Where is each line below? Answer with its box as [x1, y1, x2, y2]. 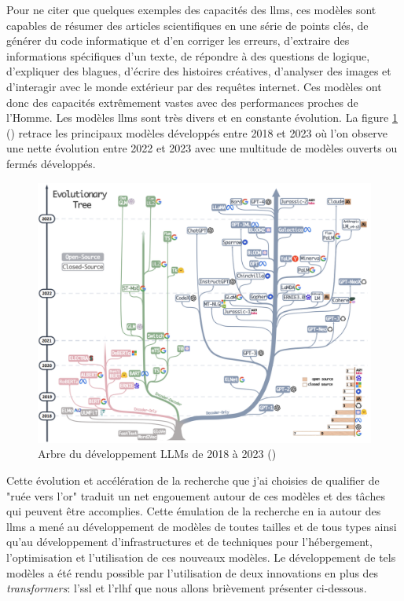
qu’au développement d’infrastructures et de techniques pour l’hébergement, [6, 533, 373, 550]
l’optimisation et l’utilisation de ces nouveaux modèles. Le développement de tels [6, 548, 396, 565]
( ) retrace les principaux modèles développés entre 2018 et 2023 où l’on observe [6, 124, 388, 141]
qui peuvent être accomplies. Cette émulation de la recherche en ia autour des [6, 503, 381, 519]
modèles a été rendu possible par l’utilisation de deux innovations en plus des [6, 564, 379, 581]
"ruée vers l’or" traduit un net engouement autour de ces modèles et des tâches [6, 487, 385, 504]
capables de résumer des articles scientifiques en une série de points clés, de [6, 16, 369, 33]
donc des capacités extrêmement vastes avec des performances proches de [6, 93, 358, 110]
